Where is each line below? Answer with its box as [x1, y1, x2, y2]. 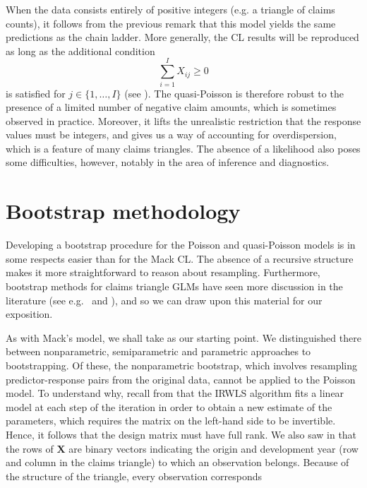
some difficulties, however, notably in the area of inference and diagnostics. [6, 155, 330, 169]
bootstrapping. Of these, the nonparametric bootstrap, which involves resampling [6, 357, 358, 372]
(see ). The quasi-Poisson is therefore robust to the [124, 85, 344, 100]
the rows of [6, 441, 54, 456]
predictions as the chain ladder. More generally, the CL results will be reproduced [6, 30, 359, 44]
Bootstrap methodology [6, 196, 241, 225]
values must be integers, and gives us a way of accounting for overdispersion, [6, 127, 337, 142]
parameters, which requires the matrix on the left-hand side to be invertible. [6, 413, 336, 428]
